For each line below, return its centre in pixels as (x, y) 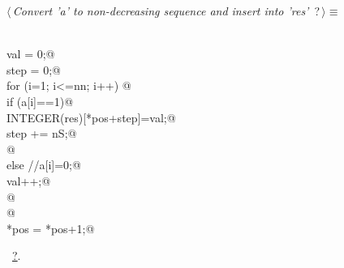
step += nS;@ (42, 133)
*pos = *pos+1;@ (51, 228)
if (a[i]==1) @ (40, 101)
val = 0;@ (31, 54)
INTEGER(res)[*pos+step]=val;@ (91, 117)
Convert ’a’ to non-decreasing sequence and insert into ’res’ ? (166, 11)
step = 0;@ (34, 69)
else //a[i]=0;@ (44, 165)
